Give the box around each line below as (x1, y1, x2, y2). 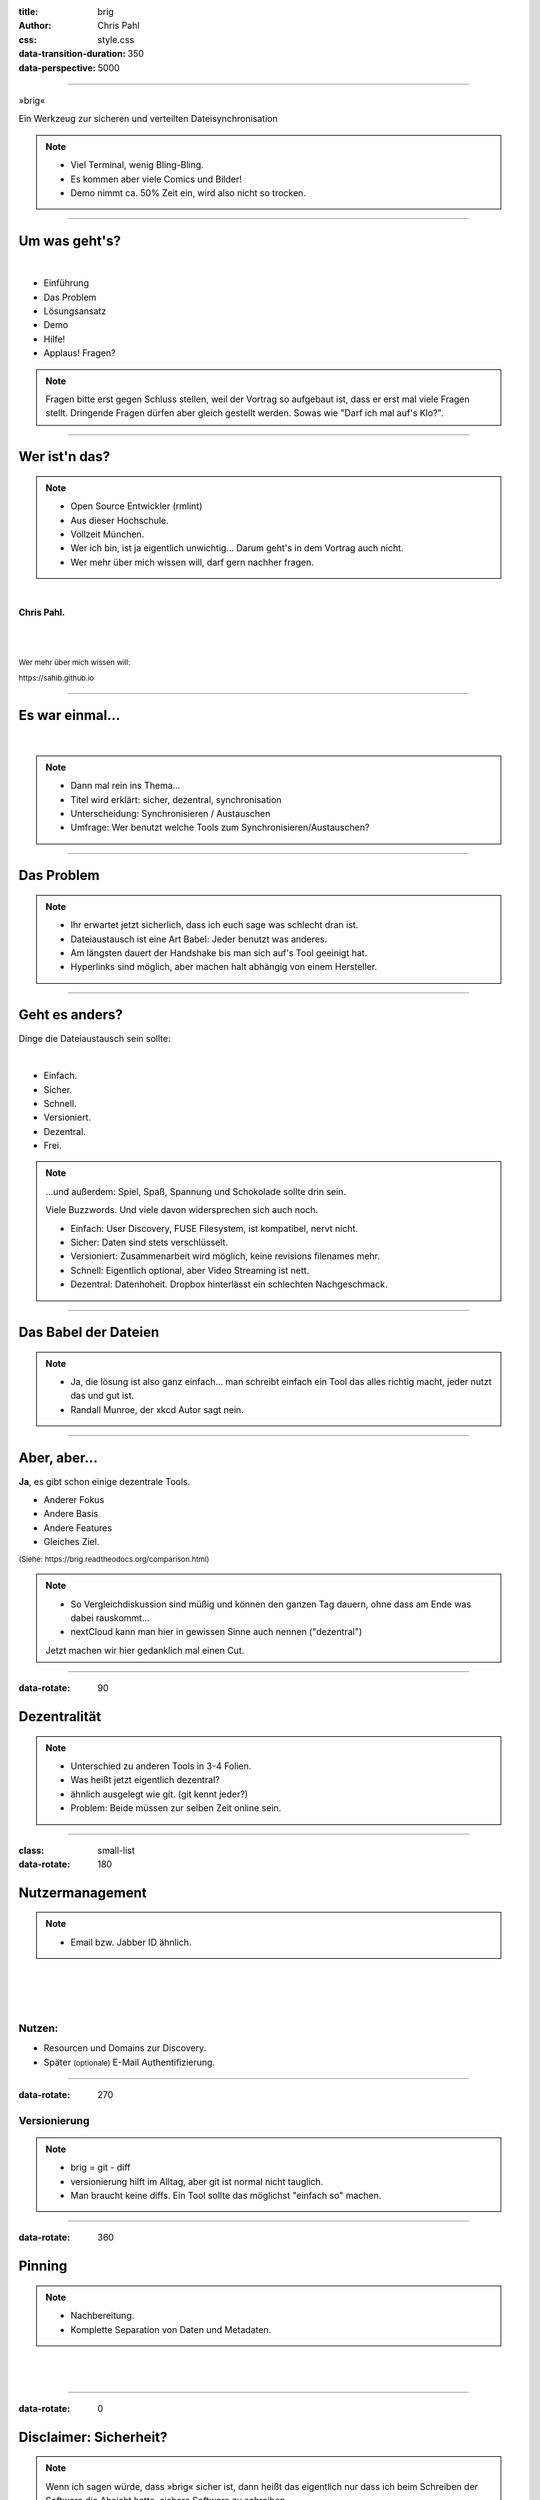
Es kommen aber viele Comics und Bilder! (70, 173, 242, 185)
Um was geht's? (18, 232, 122, 249)
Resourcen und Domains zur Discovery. (43, 2042, 207, 2054)
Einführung (43, 277, 90, 289)
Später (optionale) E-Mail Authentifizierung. (43, 2056, 215, 2068)
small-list (97, 1844, 135, 1856)
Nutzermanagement (18, 1884, 147, 1901)
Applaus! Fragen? (43, 347, 116, 359)
